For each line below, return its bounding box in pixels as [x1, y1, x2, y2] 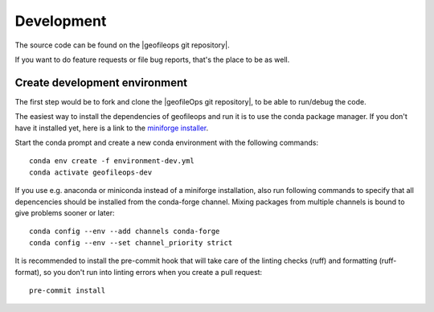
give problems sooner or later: [14, 207, 115, 217]
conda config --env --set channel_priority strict [29, 238, 233, 247]
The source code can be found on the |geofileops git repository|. [14, 40, 230, 50]
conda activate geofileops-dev [29, 167, 153, 177]
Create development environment [14, 76, 188, 89]
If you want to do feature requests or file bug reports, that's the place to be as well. [14, 55, 290, 64]
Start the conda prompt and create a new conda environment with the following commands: [14, 138, 319, 148]
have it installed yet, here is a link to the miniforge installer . [14, 123, 209, 133]
